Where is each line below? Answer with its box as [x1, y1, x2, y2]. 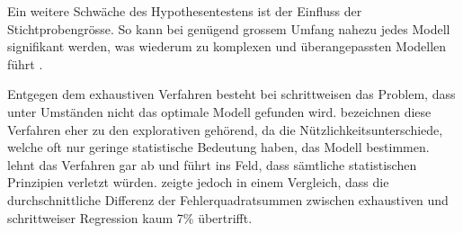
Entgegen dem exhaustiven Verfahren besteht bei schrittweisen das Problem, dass [7, 85, 456, 103]
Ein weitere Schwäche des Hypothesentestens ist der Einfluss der [7, 2, 362, 20]
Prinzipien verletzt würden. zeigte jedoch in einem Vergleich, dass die [7, 173, 389, 192]
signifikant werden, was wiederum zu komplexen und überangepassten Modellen [7, 37, 447, 56]
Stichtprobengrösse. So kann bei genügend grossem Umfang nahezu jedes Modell [7, 19, 450, 38]
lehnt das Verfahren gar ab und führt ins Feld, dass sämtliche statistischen [7, 155, 417, 174]
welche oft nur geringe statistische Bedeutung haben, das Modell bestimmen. [7, 138, 430, 157]
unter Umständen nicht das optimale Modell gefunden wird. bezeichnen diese [7, 102, 432, 121]
